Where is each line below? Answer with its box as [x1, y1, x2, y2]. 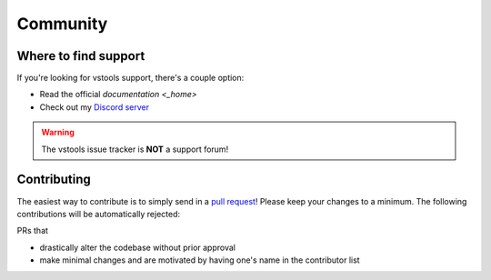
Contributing [16, 172, 91, 187]
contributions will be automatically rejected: [16, 208, 181, 219]
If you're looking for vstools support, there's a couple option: [16, 73, 245, 84]
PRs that [16, 225, 49, 236]
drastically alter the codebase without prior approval [39, 242, 236, 253]
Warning [41, 127, 75, 138]
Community [16, 14, 108, 34]
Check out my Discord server [39, 101, 150, 113]
